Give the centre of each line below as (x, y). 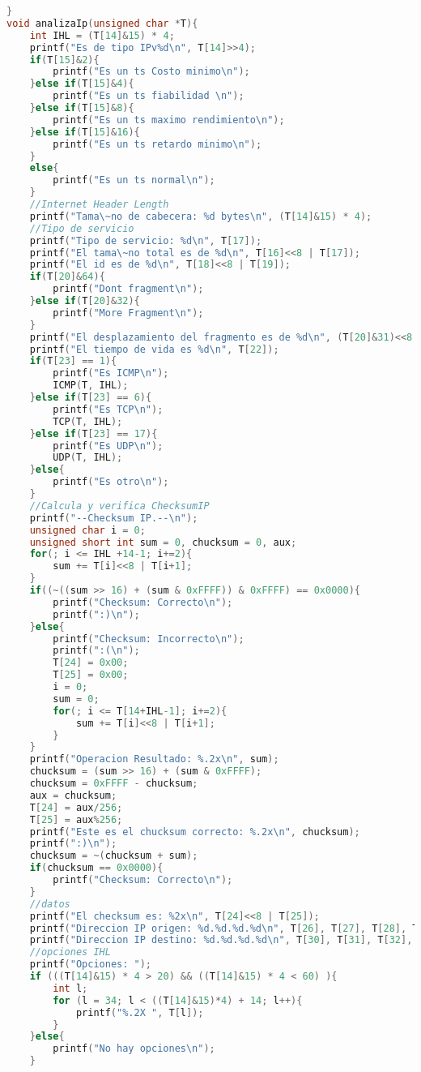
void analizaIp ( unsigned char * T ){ (102, 23)
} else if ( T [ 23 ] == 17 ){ (94, 433)
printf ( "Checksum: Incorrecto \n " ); (149, 639)
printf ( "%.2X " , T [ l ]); (140, 1012)
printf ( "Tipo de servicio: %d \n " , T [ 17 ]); (146, 240)
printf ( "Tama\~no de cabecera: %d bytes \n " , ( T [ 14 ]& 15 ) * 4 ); (201, 216)
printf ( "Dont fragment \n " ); (128, 289)
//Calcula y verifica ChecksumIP (119, 506)
